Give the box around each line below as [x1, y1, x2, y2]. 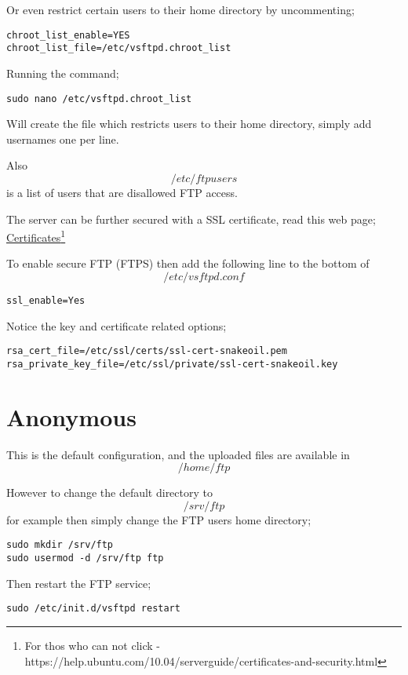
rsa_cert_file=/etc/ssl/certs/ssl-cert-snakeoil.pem [6, 345, 287, 357]
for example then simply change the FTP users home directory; [6, 511, 311, 527]
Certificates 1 [6, 227, 66, 245]
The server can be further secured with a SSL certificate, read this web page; [6, 210, 376, 227]
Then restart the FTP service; [6, 575, 151, 591]
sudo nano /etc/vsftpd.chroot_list [6, 93, 192, 104]
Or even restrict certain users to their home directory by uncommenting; [6, 2, 355, 17]
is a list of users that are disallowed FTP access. [6, 184, 238, 200]
